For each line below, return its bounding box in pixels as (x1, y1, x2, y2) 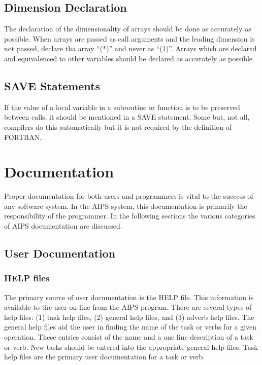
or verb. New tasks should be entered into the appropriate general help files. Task (4, 341, 258, 352)
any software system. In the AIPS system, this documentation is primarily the (4, 200, 247, 211)
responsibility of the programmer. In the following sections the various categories (4, 210, 255, 221)
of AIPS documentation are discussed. (4, 221, 122, 231)
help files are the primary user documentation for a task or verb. (4, 351, 205, 362)
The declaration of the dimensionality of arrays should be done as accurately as (4, 23, 251, 34)
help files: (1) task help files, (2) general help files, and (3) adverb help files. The (4, 311, 254, 322)
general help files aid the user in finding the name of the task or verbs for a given (4, 321, 257, 332)
